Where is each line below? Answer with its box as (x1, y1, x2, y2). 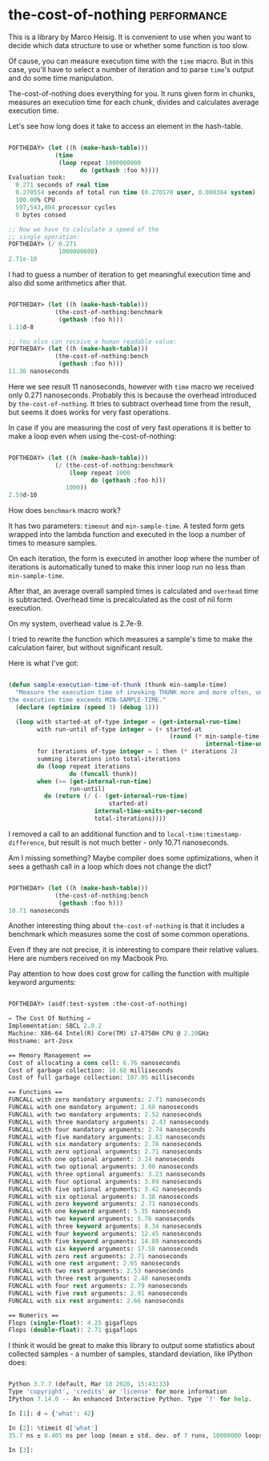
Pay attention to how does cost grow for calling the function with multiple (8, 969, 250, 979)
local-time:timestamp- (167, 830, 243, 838)
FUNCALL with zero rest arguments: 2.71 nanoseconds (8, 1252, 188, 1260)
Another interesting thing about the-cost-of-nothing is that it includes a (8, 921, 245, 930)
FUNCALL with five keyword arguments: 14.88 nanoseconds (8, 1237, 203, 1245)
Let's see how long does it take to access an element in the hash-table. (8, 121, 243, 131)
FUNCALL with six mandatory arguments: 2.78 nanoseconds (8, 1140, 203, 1148)
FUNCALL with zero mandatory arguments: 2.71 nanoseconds (8, 1096, 206, 1104)
